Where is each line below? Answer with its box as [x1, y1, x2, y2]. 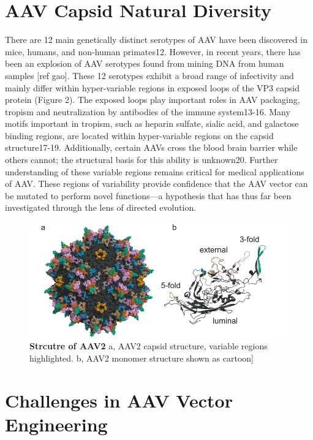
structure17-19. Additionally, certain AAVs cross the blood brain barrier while [5, 141, 298, 154]
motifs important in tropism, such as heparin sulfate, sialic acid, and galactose [5, 117, 299, 130]
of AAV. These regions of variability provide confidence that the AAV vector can [5, 177, 308, 190]
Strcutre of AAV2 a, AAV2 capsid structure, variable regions [29, 339, 268, 352]
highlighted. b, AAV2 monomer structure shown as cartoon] [29, 351, 254, 364]
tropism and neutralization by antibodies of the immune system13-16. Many [5, 105, 290, 118]
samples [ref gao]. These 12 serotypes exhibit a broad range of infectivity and [5, 69, 294, 82]
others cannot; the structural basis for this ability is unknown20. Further [5, 153, 278, 166]
